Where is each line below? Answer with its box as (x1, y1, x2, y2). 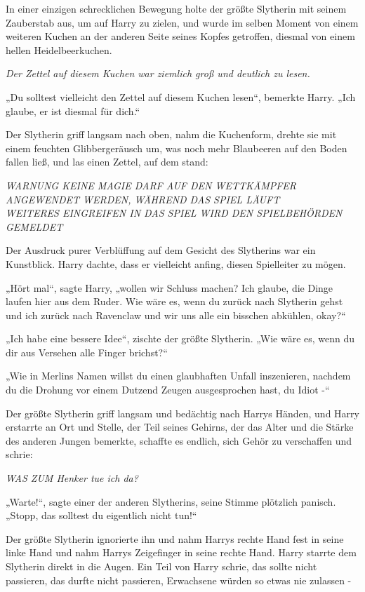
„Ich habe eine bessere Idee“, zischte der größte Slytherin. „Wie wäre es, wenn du (6, 331, 355, 346)
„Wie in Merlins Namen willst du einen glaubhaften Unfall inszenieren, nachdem (6, 368, 351, 383)
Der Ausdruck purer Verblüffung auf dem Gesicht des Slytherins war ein (6, 243, 316, 257)
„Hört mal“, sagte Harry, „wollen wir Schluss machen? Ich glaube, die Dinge (6, 280, 333, 295)
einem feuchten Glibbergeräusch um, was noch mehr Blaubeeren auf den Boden (6, 140, 347, 155)
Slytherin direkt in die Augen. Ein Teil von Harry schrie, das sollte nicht (6, 559, 317, 573)
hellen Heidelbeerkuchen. (6, 42, 112, 57)
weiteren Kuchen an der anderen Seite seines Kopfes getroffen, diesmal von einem (6, 29, 355, 43)
